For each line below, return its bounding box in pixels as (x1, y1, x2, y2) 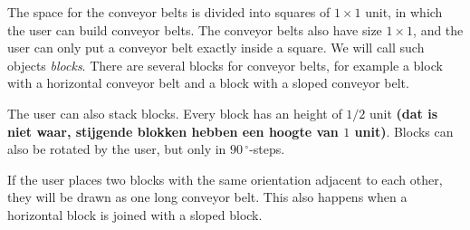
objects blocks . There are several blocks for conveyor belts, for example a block (7, 55, 443, 74)
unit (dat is (369, 103, 438, 122)
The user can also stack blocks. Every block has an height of (7, 103, 342, 122)
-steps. (249, 139, 285, 158)
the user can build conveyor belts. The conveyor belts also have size (7, 20, 382, 39)
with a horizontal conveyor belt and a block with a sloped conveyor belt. (7, 73, 409, 92)
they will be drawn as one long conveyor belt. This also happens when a (7, 187, 408, 206)
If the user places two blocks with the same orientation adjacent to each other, (7, 169, 443, 188)
